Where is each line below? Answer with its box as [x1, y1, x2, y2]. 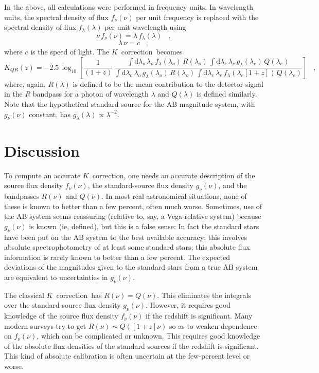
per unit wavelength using [104, 22, 186, 32]
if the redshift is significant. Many [146, 310, 253, 321]
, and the [218, 180, 247, 191]
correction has [56, 289, 102, 300]
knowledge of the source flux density [4, 310, 118, 321]
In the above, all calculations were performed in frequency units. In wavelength [4, 2, 254, 12]
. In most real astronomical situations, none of [101, 190, 247, 201]
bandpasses [4, 190, 39, 201]
